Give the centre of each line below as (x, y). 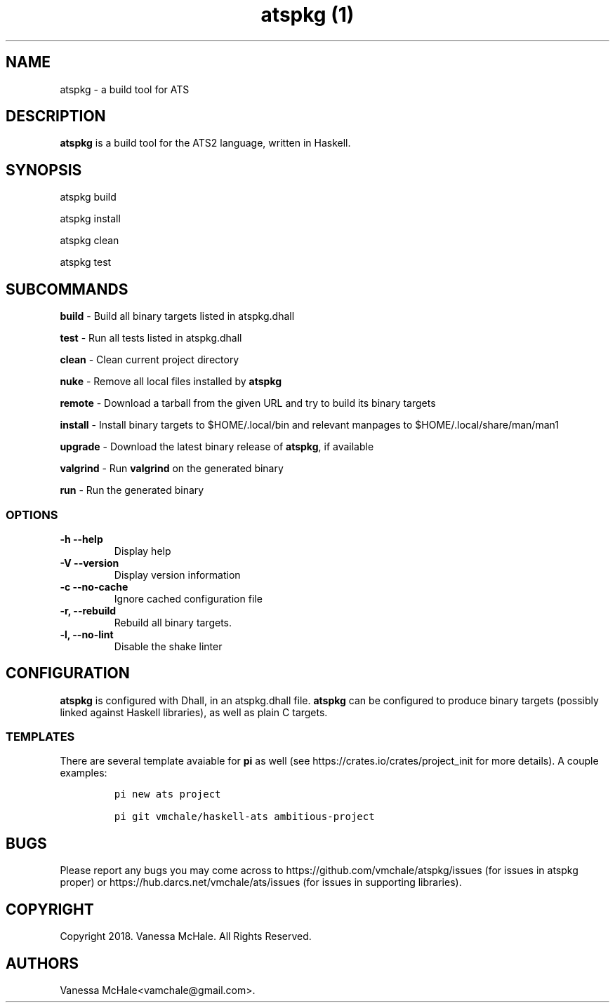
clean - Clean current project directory (150, 360)
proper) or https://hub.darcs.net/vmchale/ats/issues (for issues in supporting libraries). (261, 882)
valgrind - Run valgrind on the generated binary (172, 469)
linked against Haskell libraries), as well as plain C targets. (194, 712)
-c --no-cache (94, 586)
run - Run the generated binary (132, 490)
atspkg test (86, 262)
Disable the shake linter (168, 646)
